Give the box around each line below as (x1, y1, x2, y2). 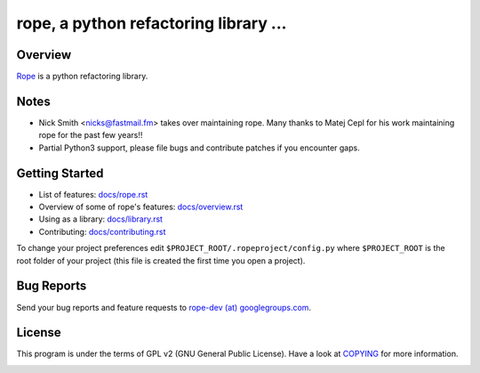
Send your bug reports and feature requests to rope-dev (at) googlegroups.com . (16, 302, 311, 312)
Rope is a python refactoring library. (16, 71, 148, 82)
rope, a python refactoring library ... (16, 13, 287, 33)
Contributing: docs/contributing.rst (38, 226, 166, 237)
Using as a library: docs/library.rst (38, 214, 164, 224)
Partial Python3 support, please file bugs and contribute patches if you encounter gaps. (38, 142, 360, 153)
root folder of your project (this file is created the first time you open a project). (16, 255, 306, 266)
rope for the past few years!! (38, 130, 143, 141)
